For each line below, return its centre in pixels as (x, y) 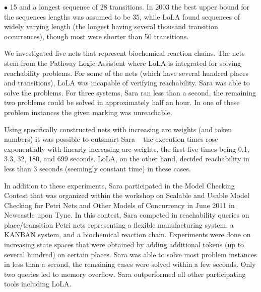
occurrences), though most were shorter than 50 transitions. (96, 36)
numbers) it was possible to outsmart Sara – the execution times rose (111, 139)
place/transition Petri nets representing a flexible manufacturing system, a (119, 224)
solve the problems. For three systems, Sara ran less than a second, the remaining (130, 92)
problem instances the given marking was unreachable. (88, 112)
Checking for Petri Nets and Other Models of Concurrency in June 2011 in (119, 205)
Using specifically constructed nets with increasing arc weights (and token (118, 129)
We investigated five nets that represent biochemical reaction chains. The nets (124, 53)
